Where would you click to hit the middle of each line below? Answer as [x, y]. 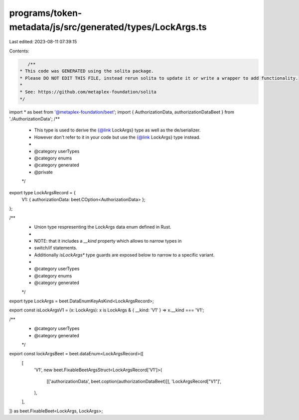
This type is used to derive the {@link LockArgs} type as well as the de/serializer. [117, 130]
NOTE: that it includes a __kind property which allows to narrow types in [108, 241]
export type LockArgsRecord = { [42, 192]
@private [44, 172]
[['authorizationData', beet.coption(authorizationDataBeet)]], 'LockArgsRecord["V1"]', [134, 381]
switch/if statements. [56, 248]
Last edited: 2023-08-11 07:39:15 [43, 42]
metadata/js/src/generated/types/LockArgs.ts [108, 27]
